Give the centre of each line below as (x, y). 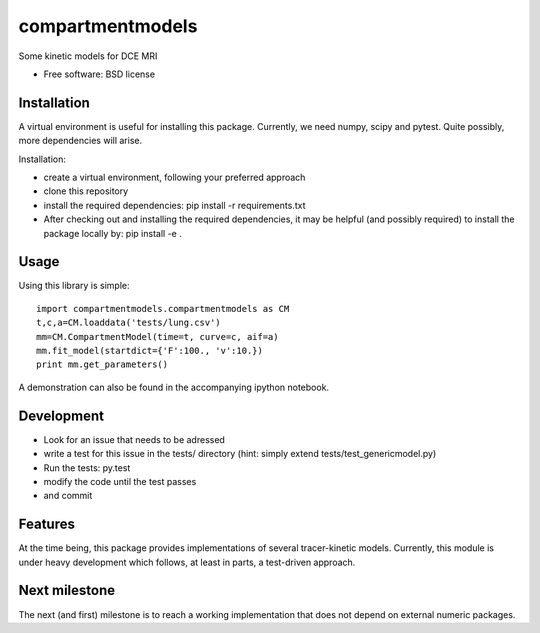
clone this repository (86, 191)
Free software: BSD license (99, 74)
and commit (68, 496)
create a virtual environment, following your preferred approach (174, 177)
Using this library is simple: (74, 286)
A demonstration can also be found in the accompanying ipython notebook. (174, 387)
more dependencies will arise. (80, 141)
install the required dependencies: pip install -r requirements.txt (174, 205)
